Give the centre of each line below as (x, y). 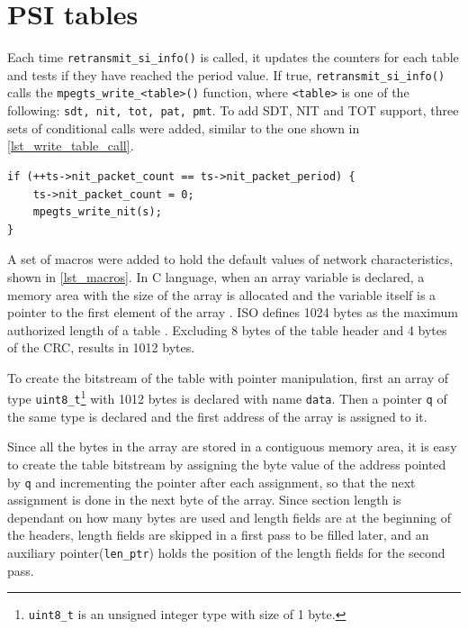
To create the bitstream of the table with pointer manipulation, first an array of (228, 377)
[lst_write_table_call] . (71, 146)
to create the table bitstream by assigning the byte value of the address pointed (227, 464)
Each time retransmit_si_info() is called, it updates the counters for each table (233, 57)
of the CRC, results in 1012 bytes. (101, 347)
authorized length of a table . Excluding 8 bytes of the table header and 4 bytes (227, 329)
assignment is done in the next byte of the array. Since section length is (204, 500)
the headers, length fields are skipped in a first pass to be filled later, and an (218, 535)
